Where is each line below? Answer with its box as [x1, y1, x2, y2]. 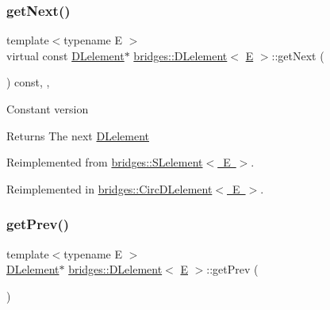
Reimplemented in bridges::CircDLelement [6, 180, 213, 197]
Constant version [6, 101, 89, 117]
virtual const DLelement [6, 47, 125, 63]
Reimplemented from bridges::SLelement [6, 154, 203, 170]
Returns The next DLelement [6, 127, 149, 144]
